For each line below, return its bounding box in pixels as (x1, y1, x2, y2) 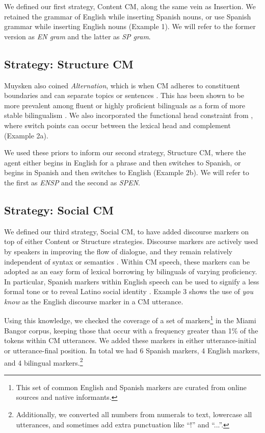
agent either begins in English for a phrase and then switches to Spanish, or (4, 157, 241, 167)
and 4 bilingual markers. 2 (4, 355, 83, 368)
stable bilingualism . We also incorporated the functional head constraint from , (4, 110, 253, 121)
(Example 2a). (4, 130, 48, 140)
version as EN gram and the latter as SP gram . (4, 31, 151, 41)
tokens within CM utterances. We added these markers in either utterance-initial (4, 335, 256, 346)
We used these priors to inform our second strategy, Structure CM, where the (4, 147, 246, 158)
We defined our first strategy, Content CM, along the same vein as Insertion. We (4, 1, 256, 11)
